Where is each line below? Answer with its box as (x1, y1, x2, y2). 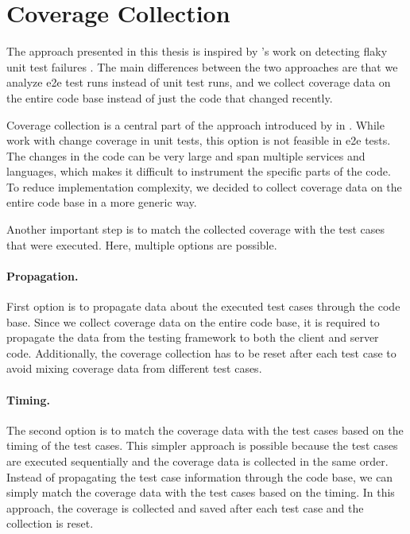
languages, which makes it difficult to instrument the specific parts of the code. (6, 163, 391, 180)
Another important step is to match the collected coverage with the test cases (6, 221, 385, 238)
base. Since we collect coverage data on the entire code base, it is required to (6, 313, 380, 330)
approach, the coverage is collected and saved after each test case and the (6, 499, 364, 516)
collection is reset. (6, 515, 94, 532)
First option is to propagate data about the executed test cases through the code (6, 298, 400, 315)
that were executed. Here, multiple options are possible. (6, 236, 277, 253)
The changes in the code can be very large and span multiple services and (6, 147, 366, 164)
